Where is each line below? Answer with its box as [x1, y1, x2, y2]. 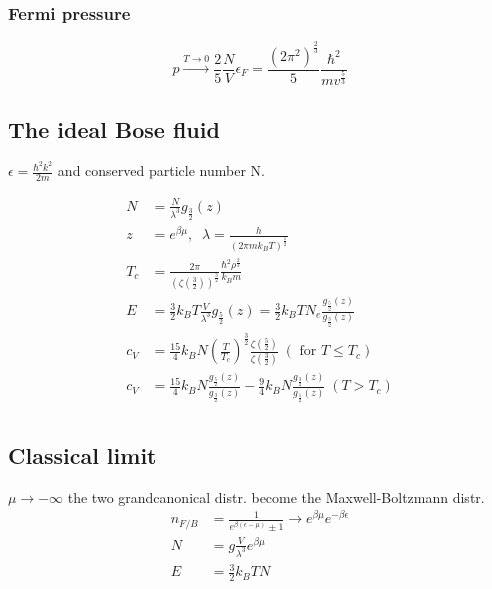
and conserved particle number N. [57, 160, 265, 181]
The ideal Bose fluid [8, 113, 220, 144]
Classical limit [8, 439, 157, 470]
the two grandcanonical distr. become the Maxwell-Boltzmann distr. [67, 486, 485, 507]
